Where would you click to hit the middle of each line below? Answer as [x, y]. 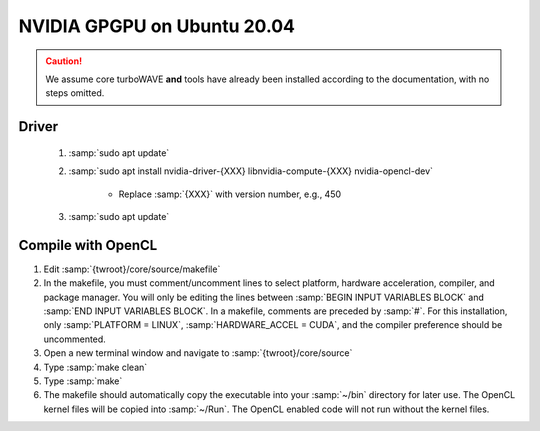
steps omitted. [75, 93]
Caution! [64, 61]
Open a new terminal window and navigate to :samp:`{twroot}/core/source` [198, 353]
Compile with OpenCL [88, 245]
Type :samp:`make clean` [95, 367]
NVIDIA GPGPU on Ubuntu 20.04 [156, 26]
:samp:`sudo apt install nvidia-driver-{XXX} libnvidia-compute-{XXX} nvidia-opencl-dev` [251, 171]
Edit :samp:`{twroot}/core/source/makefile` [132, 269]
